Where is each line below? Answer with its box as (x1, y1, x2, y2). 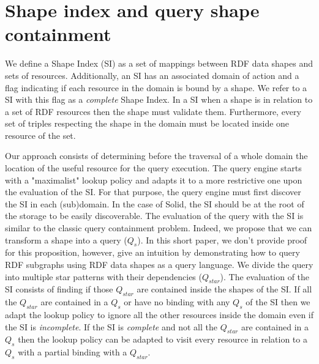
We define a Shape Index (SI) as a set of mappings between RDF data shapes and (5, 57, 313, 70)
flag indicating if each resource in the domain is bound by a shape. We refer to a (5, 81, 307, 94)
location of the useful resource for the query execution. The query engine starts (5, 162, 302, 174)
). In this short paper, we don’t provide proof (137, 233, 307, 246)
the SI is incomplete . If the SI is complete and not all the (5, 320, 217, 333)
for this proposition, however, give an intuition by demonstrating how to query (5, 246, 300, 259)
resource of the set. (5, 128, 76, 141)
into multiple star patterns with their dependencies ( (5, 270, 202, 283)
